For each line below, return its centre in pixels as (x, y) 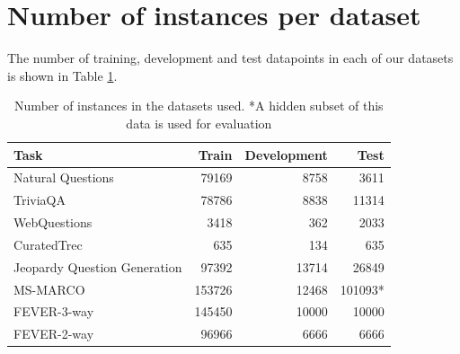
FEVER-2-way (54, 334)
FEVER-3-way (54, 311)
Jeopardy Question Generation (98, 266)
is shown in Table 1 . (62, 75)
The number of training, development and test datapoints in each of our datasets (230, 58)
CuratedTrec (48, 244)
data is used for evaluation (199, 123)
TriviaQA (40, 200)
